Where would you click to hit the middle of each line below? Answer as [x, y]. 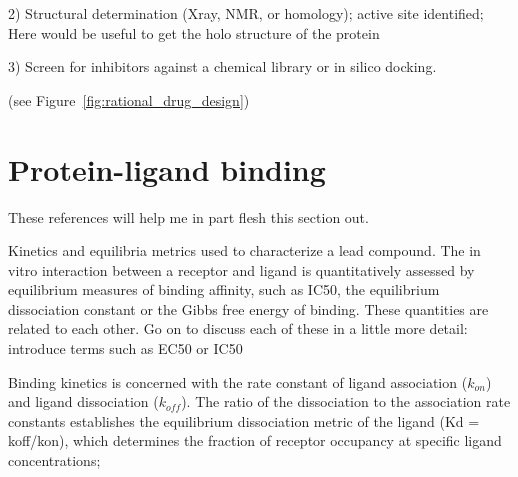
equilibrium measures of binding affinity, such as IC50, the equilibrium [224, 289]
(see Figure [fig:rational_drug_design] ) [129, 99]
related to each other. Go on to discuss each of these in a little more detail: [238, 328]
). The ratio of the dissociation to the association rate [346, 401]
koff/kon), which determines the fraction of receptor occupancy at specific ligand [255, 440]
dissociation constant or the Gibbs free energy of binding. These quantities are [248, 308]
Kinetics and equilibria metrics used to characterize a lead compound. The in [244, 250]
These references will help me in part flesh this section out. [188, 216]
